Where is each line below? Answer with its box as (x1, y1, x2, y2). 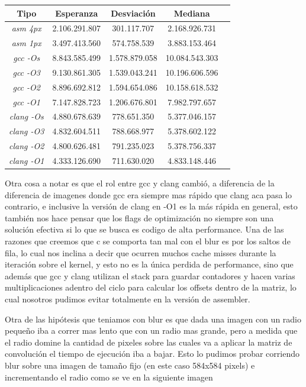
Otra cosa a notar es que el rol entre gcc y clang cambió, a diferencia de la (5, 177, 275, 189)
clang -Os (9, 110, 44, 122)
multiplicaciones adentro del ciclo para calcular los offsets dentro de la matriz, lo (5, 281, 297, 294)
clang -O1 (9, 154, 44, 166)
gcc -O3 (12, 66, 40, 78)
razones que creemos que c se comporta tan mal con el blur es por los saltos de (5, 235, 291, 247)
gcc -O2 (12, 80, 40, 93)
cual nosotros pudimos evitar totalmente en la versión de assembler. (5, 292, 250, 305)
